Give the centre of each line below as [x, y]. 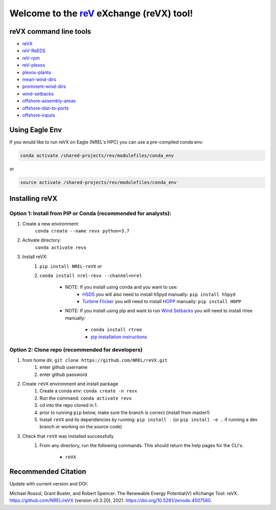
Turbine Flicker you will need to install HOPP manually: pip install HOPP [162, 302]
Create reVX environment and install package [70, 384]
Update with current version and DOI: [49, 484]
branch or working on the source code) [81, 427]
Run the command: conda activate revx [86, 398]
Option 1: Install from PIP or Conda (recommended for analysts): [90, 214]
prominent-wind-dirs [44, 86]
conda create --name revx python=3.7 [82, 231]
